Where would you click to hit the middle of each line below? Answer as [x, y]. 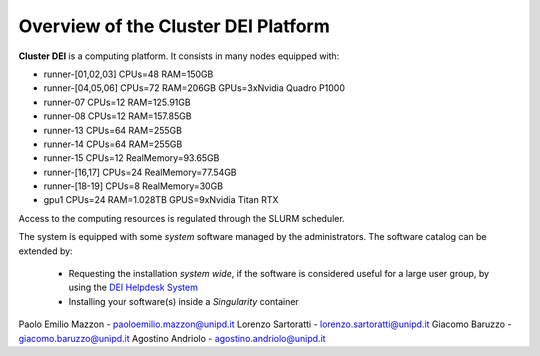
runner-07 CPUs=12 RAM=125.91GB [117, 102]
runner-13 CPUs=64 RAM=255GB [112, 130]
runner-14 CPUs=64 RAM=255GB [113, 144]
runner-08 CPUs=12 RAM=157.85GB [117, 116]
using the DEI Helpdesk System [133, 287]
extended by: [46, 251]
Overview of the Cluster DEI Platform [174, 26]
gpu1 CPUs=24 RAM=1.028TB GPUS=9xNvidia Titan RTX [161, 200]
